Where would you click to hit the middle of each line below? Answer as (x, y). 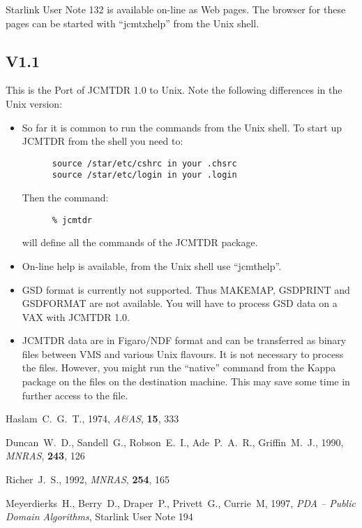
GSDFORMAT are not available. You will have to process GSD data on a (180, 303)
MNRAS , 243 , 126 (45, 456)
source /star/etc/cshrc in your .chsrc (144, 163)
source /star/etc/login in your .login (144, 175)
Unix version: (34, 103)
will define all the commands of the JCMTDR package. (140, 242)
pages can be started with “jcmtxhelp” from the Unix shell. (133, 23)
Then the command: (65, 198)
